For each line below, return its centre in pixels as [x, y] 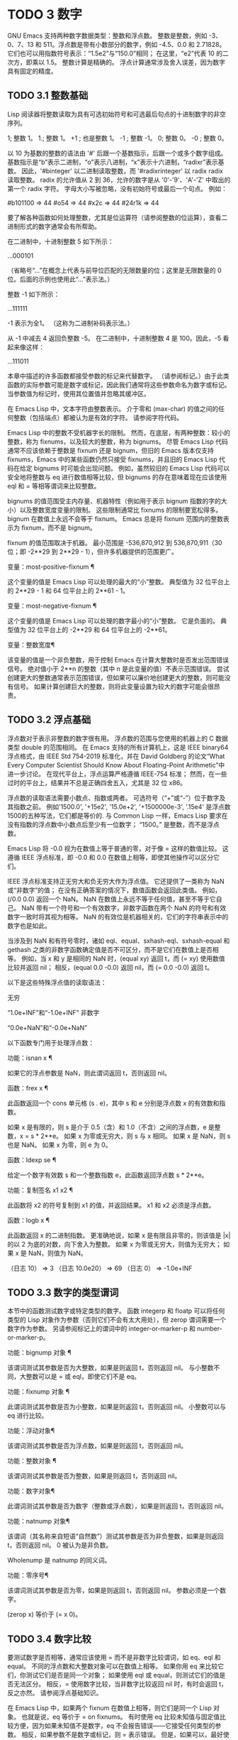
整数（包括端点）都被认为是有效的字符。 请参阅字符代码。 [98, 417]
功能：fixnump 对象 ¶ [38, 1391]
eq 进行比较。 [28, 1416]
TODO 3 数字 [45, 15]
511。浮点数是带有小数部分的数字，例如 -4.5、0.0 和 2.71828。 [134, 44]
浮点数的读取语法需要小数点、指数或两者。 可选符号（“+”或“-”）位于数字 [113, 798]
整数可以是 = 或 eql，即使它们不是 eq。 [83, 1377]
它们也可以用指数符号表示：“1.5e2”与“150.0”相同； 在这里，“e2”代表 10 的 [115, 53]
